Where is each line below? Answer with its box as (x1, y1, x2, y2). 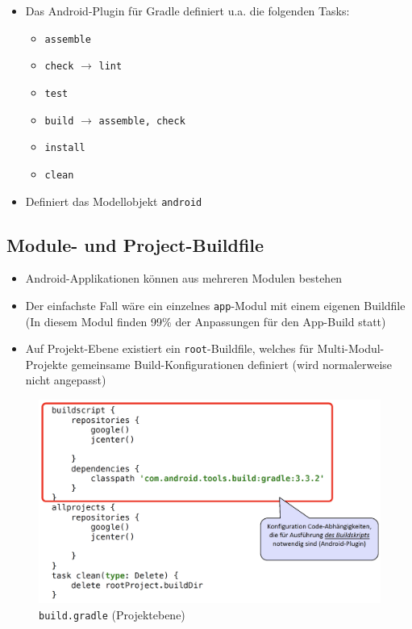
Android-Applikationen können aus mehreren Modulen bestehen (25, 270, 343, 287)
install (44, 142, 85, 154)
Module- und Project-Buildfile (6, 232, 264, 257)
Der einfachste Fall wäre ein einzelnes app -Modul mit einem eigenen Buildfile (25, 296, 406, 313)
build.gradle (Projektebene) (39, 606, 185, 623)
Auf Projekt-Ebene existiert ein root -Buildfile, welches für (25, 340, 314, 357)
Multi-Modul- (317, 340, 385, 357)
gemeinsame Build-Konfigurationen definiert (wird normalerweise (71, 355, 393, 372)
